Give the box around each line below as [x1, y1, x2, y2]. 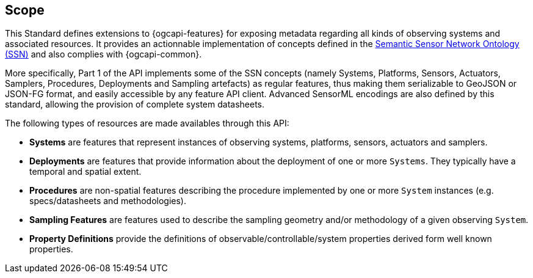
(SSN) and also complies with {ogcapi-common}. [5, 49, 202, 60]
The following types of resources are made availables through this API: [5, 118, 289, 129]
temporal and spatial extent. [29, 166, 142, 177]
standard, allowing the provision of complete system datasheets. [5, 99, 265, 110]
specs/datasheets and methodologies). [29, 196, 187, 207]
